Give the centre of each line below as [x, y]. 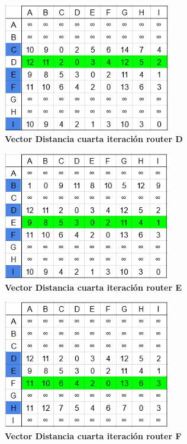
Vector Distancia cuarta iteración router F [93, 435]
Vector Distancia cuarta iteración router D [94, 139]
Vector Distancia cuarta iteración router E [93, 287]
